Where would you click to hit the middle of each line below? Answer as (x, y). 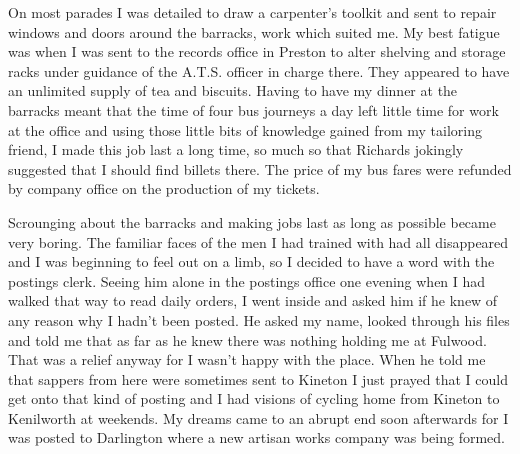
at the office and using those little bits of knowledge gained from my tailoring (245, 129)
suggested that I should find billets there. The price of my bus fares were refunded (260, 168)
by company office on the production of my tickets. (164, 188)
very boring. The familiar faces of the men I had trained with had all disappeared (258, 241)
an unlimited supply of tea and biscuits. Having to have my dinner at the (233, 90)
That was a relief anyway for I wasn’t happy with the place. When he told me (247, 359)
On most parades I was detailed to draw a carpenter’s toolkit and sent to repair (252, 12)
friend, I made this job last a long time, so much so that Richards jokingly (236, 149)
